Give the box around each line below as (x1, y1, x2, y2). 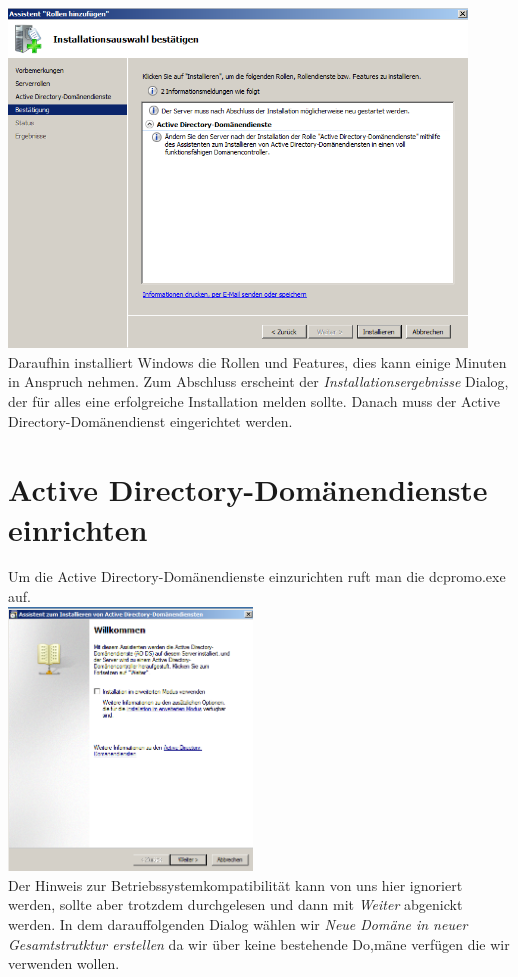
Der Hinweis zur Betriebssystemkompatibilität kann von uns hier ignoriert (8, 874, 463, 895)
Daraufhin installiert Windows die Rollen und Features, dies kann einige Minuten (8, 351, 507, 372)
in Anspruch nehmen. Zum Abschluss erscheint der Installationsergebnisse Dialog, (8, 371, 509, 392)
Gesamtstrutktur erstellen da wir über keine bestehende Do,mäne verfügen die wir (8, 933, 510, 954)
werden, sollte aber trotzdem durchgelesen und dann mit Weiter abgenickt (8, 894, 463, 915)
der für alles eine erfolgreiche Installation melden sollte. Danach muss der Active (8, 390, 500, 411)
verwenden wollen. (8, 953, 120, 974)
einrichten (8, 508, 148, 549)
